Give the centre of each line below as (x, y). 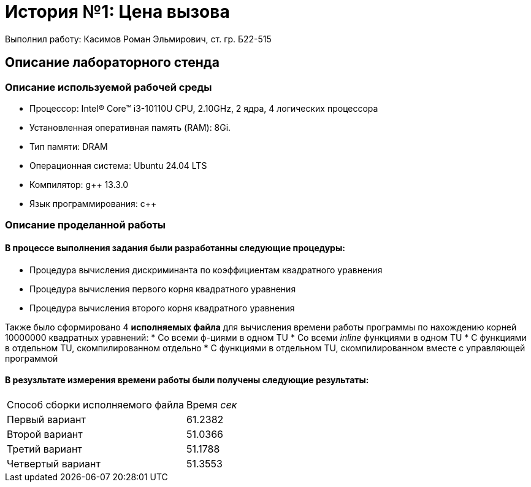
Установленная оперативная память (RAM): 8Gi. (130, 127)
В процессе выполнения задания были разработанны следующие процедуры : (175, 247)
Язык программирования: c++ (93, 203)
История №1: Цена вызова (117, 12)
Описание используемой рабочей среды (109, 87)
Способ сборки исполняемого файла (95, 404)
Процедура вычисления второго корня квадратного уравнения (162, 308)
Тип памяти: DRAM (69, 146)
